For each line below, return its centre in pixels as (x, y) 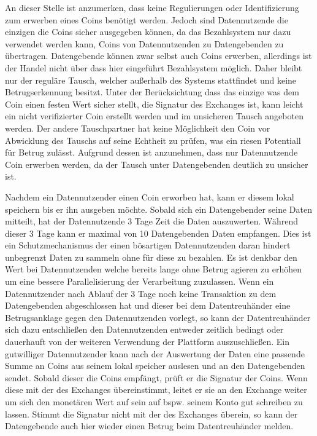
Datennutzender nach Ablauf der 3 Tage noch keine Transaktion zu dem (141, 293)
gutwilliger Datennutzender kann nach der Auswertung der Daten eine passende (155, 353)
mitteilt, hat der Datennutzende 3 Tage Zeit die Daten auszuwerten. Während (152, 221)
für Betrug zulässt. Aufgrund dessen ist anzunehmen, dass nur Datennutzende (151, 152)
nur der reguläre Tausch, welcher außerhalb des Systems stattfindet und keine (151, 80)
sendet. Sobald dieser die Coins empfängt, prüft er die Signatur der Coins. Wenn (156, 377)
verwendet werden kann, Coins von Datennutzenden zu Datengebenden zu (144, 43)
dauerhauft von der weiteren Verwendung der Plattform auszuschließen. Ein (147, 342)
